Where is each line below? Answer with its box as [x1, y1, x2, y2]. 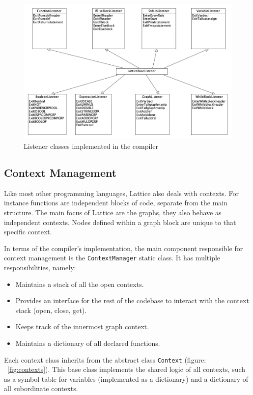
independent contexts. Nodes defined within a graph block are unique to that [4, 217, 236, 227]
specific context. [4, 226, 52, 237]
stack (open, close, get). [15, 305, 87, 315]
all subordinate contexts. [4, 383, 78, 394]
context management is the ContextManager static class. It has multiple [4, 253, 221, 263]
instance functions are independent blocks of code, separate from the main [4, 197, 228, 208]
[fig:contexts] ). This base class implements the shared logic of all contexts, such [7, 364, 246, 374]
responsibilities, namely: [4, 262, 76, 272]
